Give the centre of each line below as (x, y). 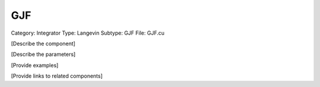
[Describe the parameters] (43, 54)
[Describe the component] (43, 43)
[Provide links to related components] (57, 76)
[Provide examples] (35, 65)
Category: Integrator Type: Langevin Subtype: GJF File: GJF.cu (88, 33)
